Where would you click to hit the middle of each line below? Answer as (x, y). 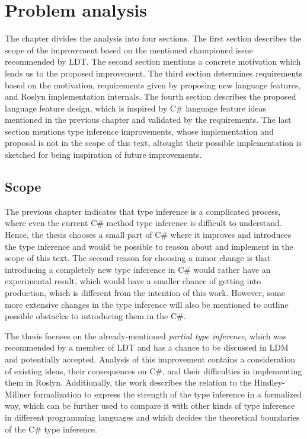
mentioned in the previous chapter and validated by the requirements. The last (148, 120)
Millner (18, 394)
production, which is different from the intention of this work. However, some (145, 293)
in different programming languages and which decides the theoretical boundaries (152, 417)
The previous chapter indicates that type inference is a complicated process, (143, 211)
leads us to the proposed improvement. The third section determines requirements (153, 73)
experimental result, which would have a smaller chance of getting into (133, 281)
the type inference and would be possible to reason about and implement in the (149, 246)
